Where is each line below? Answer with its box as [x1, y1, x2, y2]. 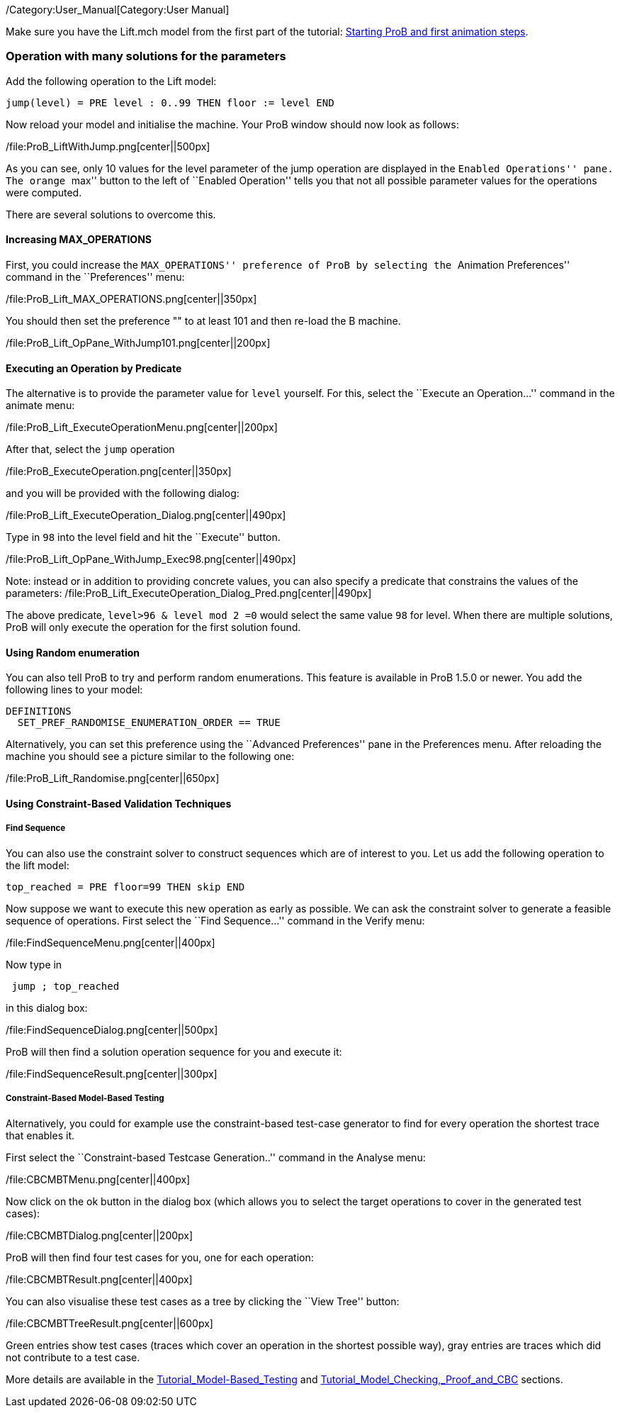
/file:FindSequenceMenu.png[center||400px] [6, 936, 215, 949]
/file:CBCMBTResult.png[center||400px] [6, 1273, 193, 1285]
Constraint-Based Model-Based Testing [6, 1093, 164, 1104]
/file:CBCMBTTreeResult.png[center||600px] [6, 1317, 213, 1329]
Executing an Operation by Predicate [6, 362, 182, 374]
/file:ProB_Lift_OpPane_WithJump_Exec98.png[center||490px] [6, 553, 296, 566]
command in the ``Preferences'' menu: [6, 270, 185, 283]
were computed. [6, 186, 82, 199]
